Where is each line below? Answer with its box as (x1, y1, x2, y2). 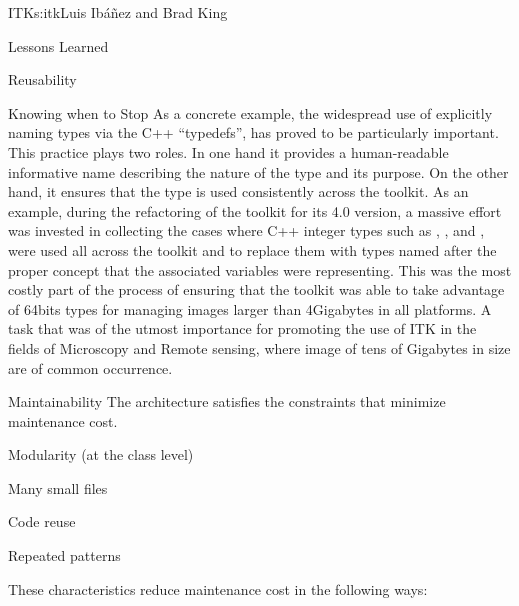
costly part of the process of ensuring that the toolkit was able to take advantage (8, 279, 505, 300)
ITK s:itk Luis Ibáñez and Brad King (8, 2, 228, 22)
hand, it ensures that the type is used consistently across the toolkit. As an (8, 181, 469, 202)
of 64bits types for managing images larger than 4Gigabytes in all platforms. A (8, 298, 492, 319)
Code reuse (8, 511, 76, 532)
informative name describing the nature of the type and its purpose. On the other (8, 161, 509, 182)
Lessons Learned (8, 35, 109, 56)
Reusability (8, 69, 77, 90)
